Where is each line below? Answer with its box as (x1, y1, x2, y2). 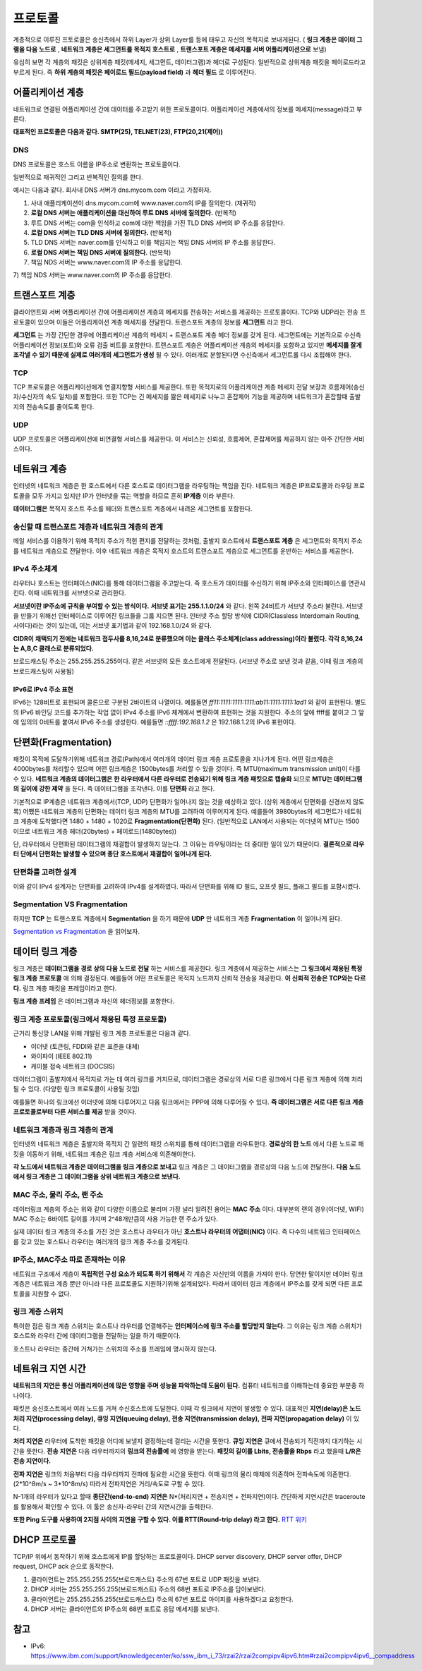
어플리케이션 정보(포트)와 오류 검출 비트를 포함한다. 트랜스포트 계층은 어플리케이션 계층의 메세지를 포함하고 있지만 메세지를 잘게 (13, 341, 363, 349)
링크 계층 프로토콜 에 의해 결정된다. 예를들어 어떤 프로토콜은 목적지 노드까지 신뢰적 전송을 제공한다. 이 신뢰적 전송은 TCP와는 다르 (13, 974, 366, 983)
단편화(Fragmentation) (13, 736, 112, 748)
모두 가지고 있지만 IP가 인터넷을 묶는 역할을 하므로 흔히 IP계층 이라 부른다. (32, 491, 236, 500)
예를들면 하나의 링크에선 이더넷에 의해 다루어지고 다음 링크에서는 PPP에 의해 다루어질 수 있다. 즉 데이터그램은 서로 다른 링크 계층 (13, 1098, 364, 1106)
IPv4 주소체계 (13, 564, 58, 574)
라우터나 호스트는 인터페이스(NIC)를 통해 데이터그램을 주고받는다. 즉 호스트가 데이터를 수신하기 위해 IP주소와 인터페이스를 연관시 (13, 578, 366, 587)
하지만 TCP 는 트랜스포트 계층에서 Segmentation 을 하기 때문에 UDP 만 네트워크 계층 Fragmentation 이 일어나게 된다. (13, 914, 342, 923)
